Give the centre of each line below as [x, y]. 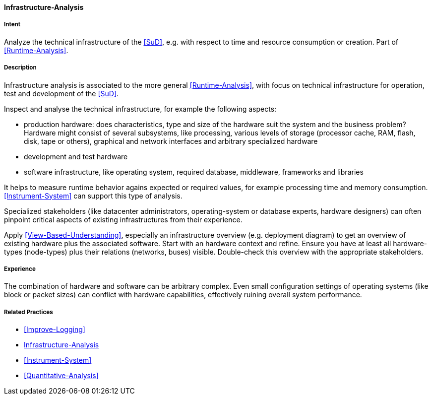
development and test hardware [76, 156]
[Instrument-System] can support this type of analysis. [93, 196]
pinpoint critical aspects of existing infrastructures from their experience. [123, 219]
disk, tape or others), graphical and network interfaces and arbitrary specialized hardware [171, 141]
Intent [12, 25]
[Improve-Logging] [55, 330]
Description [20, 68]
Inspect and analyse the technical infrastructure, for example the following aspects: [140, 109]
